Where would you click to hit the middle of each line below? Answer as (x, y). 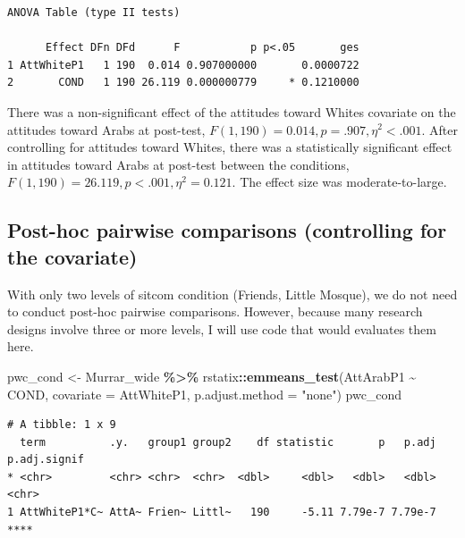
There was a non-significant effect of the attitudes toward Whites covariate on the (232, 111)
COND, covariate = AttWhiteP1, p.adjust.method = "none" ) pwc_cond (205, 394)
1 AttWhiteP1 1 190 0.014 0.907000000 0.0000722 (183, 65)
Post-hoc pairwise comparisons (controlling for (227, 230)
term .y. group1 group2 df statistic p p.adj (228, 442)
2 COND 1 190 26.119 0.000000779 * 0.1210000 (183, 83)
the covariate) (72, 256)
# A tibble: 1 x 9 (62, 425)
